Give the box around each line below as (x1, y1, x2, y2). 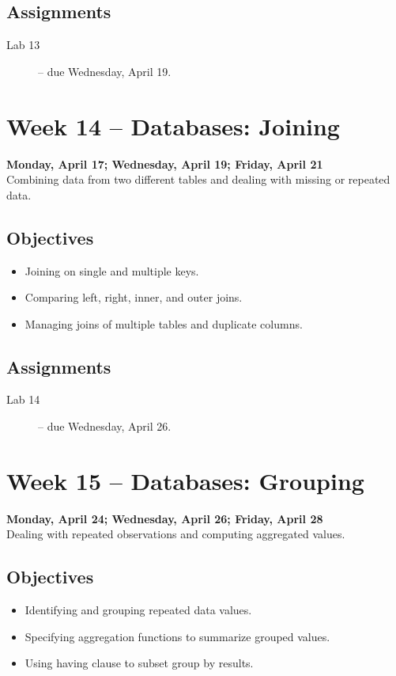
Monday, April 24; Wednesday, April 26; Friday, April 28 (6, 510, 323, 526)
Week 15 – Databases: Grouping (6, 464, 364, 496)
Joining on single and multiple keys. (25, 262, 199, 279)
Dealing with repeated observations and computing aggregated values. (6, 526, 345, 542)
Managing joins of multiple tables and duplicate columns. (25, 315, 303, 332)
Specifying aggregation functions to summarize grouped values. (25, 628, 330, 644)
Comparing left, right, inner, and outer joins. (25, 289, 243, 306)
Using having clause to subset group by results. (25, 655, 254, 671)
